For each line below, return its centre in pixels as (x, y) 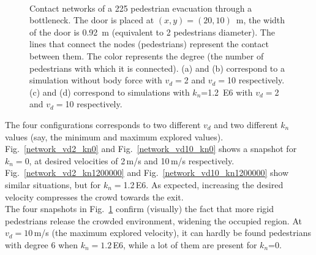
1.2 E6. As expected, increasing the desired (203, 184)
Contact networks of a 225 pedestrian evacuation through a (141, 8)
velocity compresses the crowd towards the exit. (94, 196)
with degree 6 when (42, 244)
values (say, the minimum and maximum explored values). (114, 136)
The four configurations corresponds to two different (103, 124)
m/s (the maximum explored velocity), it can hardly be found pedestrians (172, 233)
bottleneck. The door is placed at (92, 20)
